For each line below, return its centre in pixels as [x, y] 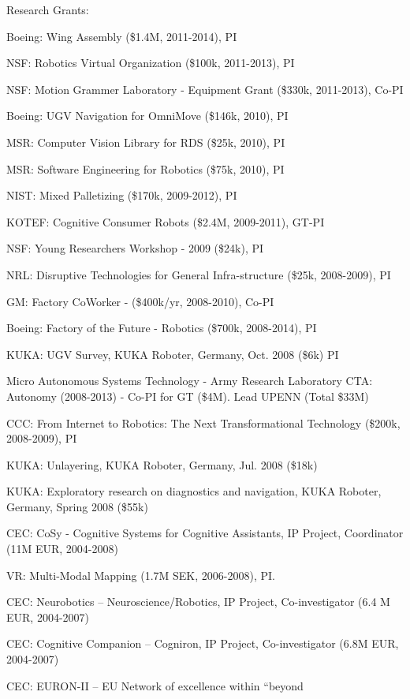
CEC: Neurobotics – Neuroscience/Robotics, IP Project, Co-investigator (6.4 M [198, 602]
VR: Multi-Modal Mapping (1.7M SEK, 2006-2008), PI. [141, 575]
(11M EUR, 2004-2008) [62, 549]
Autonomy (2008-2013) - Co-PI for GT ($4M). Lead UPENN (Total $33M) [188, 396]
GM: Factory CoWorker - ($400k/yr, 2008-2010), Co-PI [140, 301]
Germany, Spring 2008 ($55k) [77, 506]
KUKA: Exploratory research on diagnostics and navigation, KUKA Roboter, [194, 491]
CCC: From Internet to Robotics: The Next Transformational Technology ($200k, [203, 422]
